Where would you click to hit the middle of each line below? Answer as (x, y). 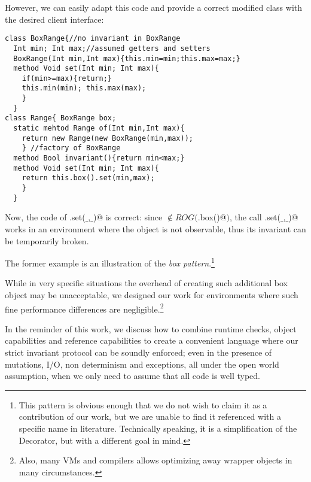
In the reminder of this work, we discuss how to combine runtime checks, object (151, 328)
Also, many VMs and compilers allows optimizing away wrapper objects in (155, 460)
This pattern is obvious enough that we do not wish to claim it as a (143, 404)
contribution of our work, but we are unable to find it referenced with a (150, 416)
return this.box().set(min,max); (88, 178)
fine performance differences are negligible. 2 (84, 308)
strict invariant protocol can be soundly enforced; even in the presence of (138, 352)
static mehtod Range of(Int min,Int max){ (99, 128)
